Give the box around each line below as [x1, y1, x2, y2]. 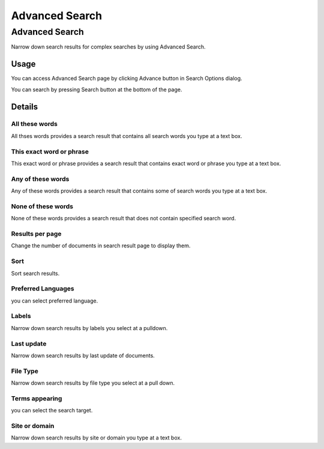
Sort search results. [11, 270, 60, 277]
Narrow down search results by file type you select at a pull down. [11, 379, 175, 387]
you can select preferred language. [11, 297, 98, 304]
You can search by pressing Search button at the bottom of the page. [11, 86, 182, 93]
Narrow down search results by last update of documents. [11, 352, 155, 359]
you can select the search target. [11, 407, 93, 414]
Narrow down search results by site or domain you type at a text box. [11, 434, 182, 441]
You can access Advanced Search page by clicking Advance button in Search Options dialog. [11, 75, 242, 82]
